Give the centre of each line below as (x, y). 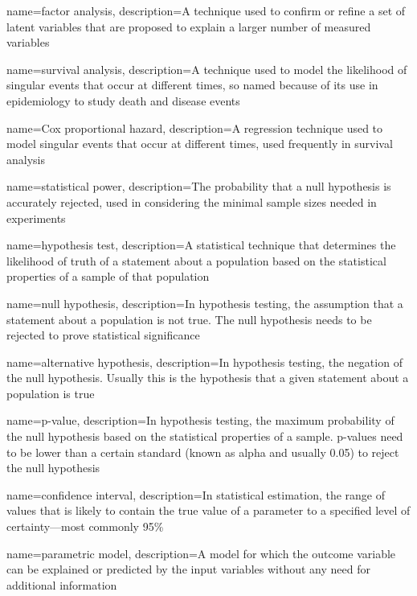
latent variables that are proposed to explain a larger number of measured (189, 26)
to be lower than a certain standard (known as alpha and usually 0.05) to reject (203, 452)
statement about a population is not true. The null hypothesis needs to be (189, 319)
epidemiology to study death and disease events (123, 100)
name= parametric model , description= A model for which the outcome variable (201, 553)
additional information (62, 584)
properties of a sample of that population (108, 276)
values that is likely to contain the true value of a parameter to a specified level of (208, 510)
